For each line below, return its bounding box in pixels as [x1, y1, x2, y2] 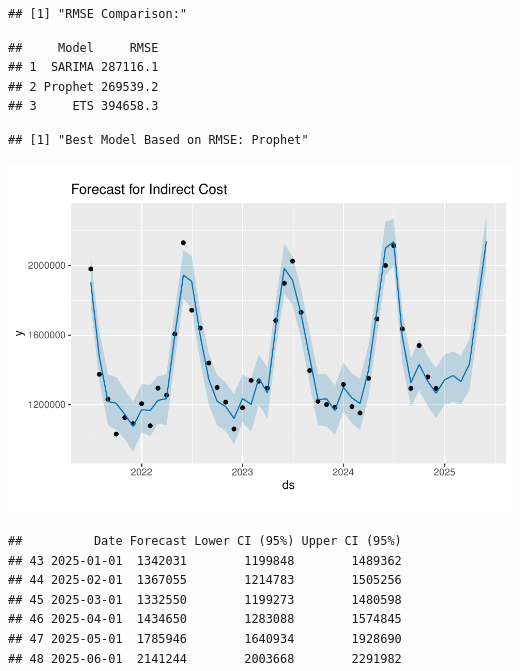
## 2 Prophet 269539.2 [8, 79, 159, 94]
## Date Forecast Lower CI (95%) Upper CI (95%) [8, 534, 402, 549]
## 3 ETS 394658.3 [8, 99, 159, 114]
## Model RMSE [8, 40, 159, 55]
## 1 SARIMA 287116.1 [8, 60, 159, 75]
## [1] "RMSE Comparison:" [8, 7, 187, 21]
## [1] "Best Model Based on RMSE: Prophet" [8, 132, 309, 147]
